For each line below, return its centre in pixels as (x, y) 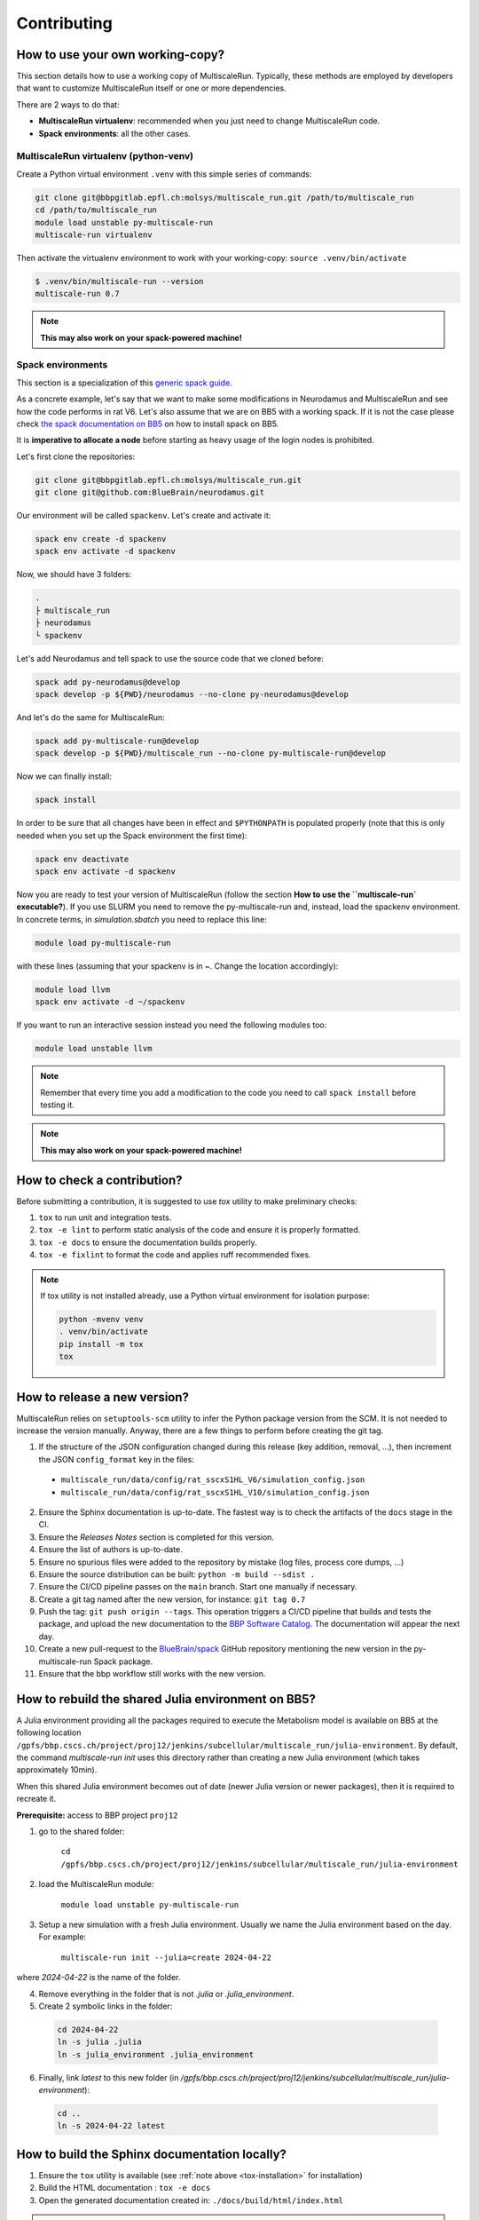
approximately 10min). (57, 1770)
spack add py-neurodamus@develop (108, 682)
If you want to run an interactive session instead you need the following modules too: (172, 1025)
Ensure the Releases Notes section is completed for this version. (157, 1537)
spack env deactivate (82, 859)
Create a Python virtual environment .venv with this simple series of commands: (164, 174)
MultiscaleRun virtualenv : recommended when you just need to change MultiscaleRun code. (209, 121)
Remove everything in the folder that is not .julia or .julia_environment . (166, 1994)
